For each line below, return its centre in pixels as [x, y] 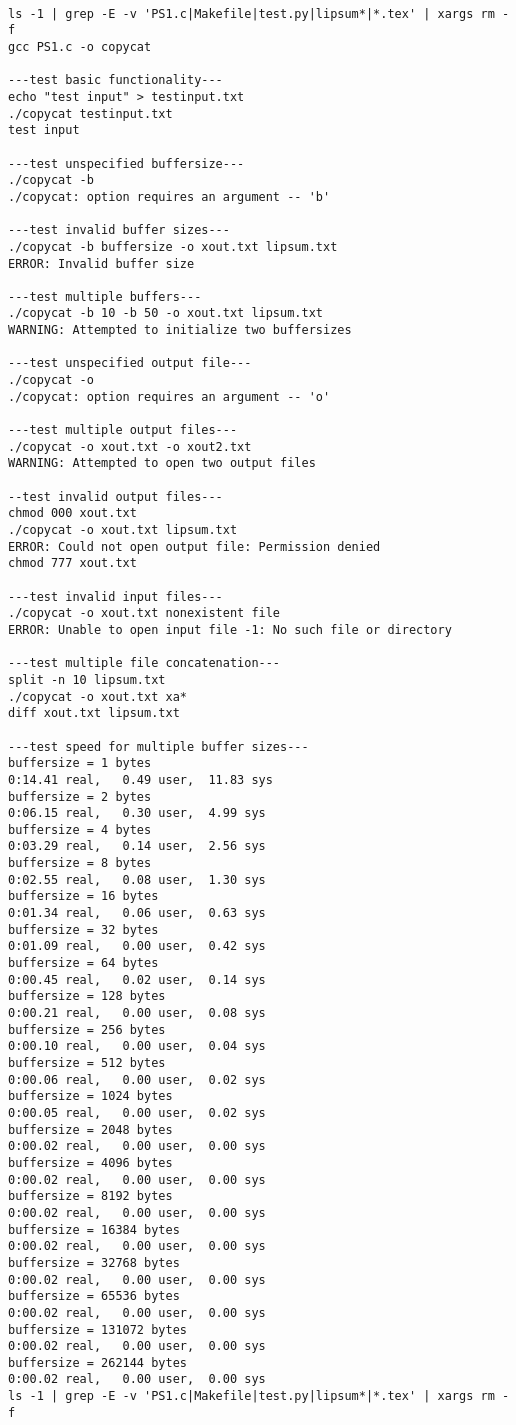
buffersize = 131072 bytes [97, 1329]
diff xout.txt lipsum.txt [94, 713]
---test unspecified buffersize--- [126, 163]
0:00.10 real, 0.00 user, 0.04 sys [137, 1046]
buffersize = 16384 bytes [94, 1229]
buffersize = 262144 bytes [97, 1362]
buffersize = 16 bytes [83, 896]
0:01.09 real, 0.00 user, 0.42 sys [137, 946]
